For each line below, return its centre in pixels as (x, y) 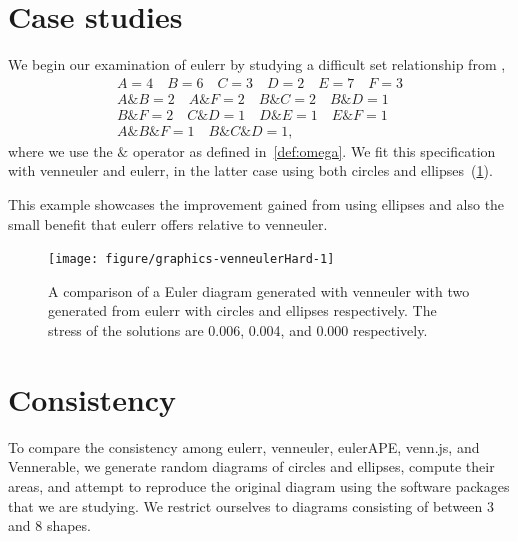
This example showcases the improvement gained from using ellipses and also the (256, 204)
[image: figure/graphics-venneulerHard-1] (191, 259)
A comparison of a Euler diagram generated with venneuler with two (259, 290)
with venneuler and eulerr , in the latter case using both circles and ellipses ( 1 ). (250, 170)
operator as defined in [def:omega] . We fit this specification (314, 150)
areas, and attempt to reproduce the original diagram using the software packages (259, 485)
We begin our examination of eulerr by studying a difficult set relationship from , (257, 64)
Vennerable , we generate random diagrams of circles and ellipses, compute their (251, 466)
